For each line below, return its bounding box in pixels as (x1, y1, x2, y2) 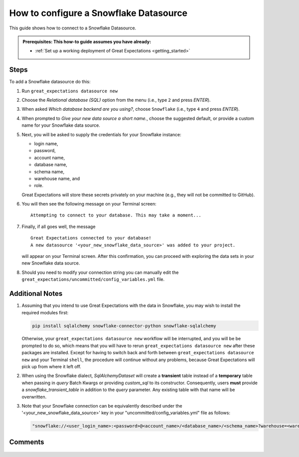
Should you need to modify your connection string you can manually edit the (21, 269, 179, 275)
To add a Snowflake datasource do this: (9, 79, 91, 85)
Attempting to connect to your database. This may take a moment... (30, 213, 201, 218)
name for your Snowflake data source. (21, 122, 101, 128)
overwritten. (21, 394, 47, 400)
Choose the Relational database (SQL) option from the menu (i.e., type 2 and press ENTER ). (21, 97, 211, 103)
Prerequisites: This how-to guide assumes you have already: (22, 38, 151, 44)
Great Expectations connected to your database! (30, 235, 151, 241)
